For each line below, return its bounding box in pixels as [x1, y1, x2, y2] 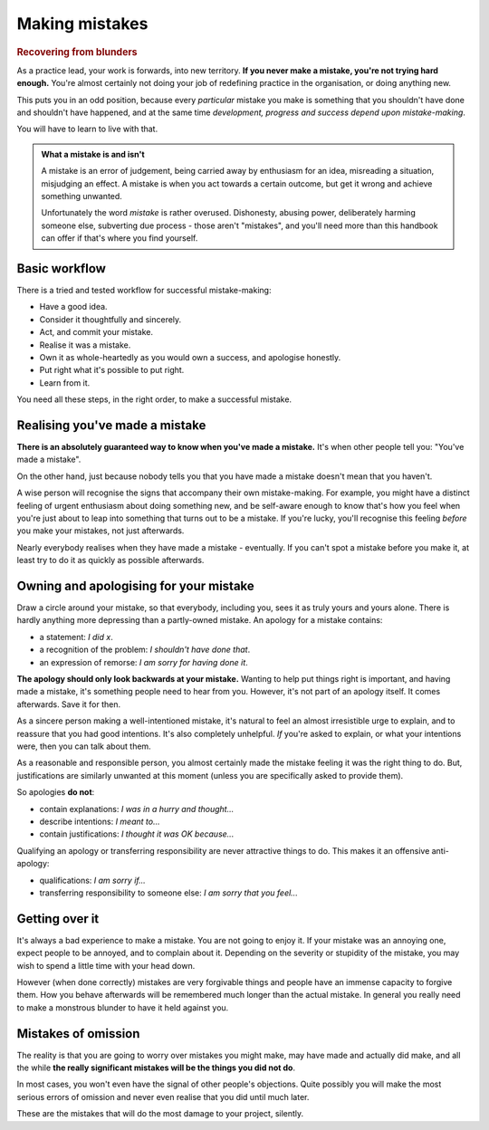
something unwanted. [41, 190, 122, 201]
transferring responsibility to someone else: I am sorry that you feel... [39, 887, 298, 898]
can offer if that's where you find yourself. [41, 233, 198, 244]
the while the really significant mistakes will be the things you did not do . [16, 1062, 296, 1073]
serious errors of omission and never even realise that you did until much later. [16, 1091, 310, 1102]
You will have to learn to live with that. [16, 123, 158, 135]
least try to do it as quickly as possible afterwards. [16, 555, 205, 566]
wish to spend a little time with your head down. [16, 960, 196, 971]
